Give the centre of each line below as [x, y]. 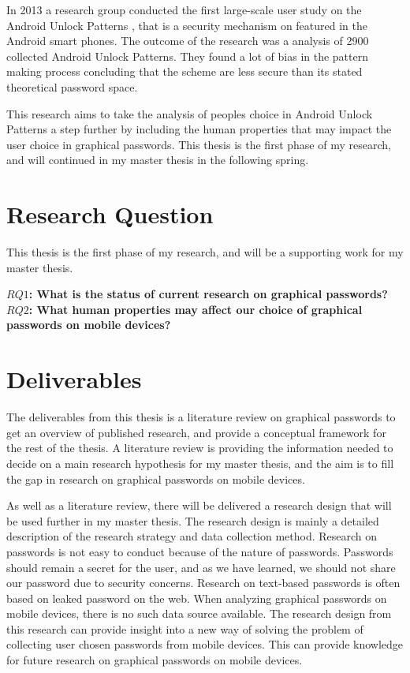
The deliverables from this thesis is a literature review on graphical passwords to [201, 417]
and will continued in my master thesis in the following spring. [158, 160]
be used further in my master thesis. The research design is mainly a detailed [193, 520]
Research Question [110, 214]
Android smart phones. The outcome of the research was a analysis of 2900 [188, 41]
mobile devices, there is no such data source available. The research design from [199, 613]
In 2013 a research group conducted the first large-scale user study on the [184, 9]
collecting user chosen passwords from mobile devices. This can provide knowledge [205, 644]
